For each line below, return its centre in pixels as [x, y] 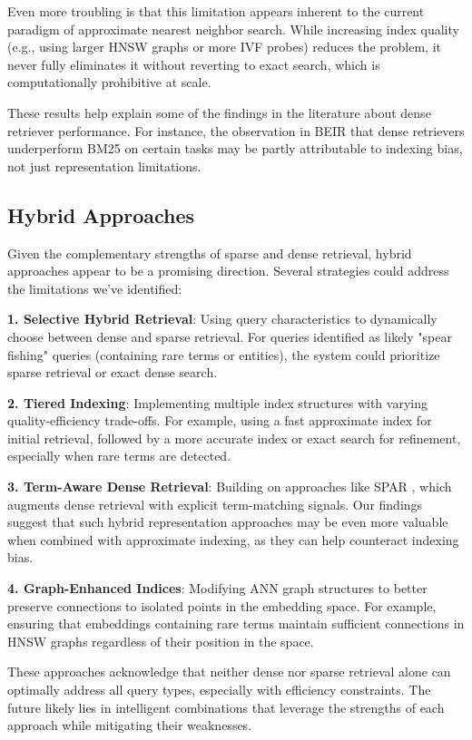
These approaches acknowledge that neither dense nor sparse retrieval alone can [229, 672]
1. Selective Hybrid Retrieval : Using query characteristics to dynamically [222, 319]
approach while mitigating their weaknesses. [130, 725]
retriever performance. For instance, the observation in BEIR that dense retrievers [236, 130]
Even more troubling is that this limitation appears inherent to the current [216, 11]
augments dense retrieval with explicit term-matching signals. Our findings [215, 504]
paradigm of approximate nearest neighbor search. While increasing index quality [233, 29]
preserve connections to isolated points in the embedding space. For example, [222, 605]
